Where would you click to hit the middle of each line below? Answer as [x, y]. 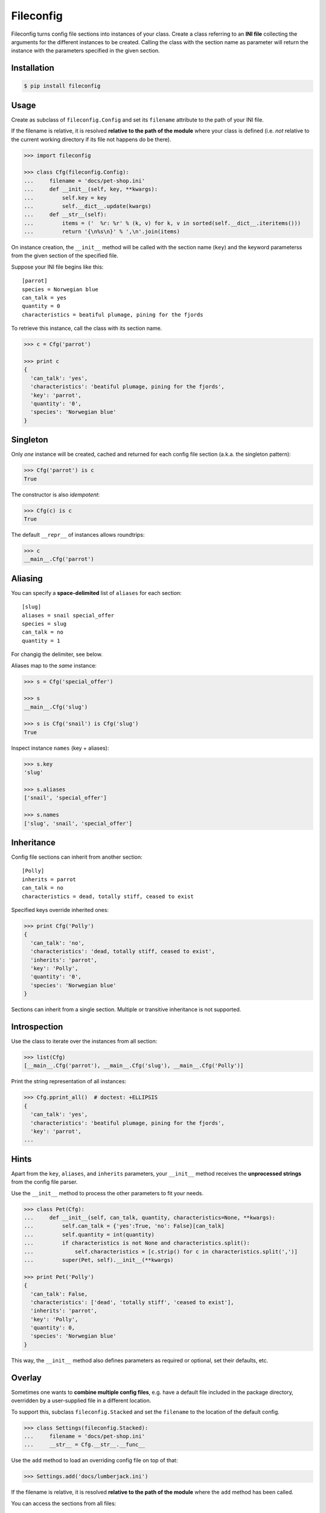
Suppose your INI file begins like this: [57, 267]
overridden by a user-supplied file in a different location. [81, 1400]
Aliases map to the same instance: [54, 665]
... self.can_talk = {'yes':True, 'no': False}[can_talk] [124, 1226]
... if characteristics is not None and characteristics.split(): [137, 1243]
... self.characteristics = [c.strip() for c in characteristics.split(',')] [161, 1252]
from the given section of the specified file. [65, 256]
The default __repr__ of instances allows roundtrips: [78, 534]
